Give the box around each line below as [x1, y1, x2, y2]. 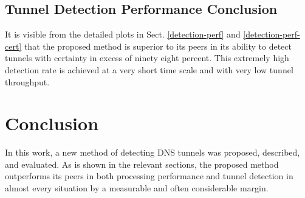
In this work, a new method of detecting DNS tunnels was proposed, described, [5, 146, 300, 159]
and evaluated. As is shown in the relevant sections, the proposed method [5, 157, 279, 170]
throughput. [5, 75, 50, 88]
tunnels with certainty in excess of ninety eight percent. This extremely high [5, 51, 289, 64]
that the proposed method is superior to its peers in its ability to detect [24, 39, 292, 52]
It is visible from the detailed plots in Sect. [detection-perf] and [5, 28, 241, 41]
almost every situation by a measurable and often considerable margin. [5, 182, 269, 194]
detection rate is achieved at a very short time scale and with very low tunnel [5, 63, 293, 76]
